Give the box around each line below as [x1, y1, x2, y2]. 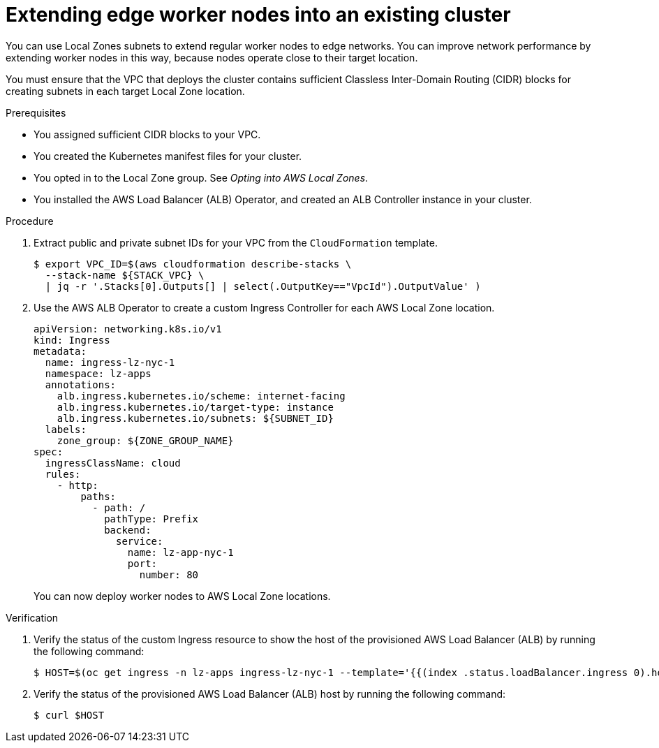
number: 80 [139, 569, 199, 580]
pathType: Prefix [104, 513, 199, 525]
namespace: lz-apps [45, 367, 151, 379]
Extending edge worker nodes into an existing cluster [6, 3, 511, 27]
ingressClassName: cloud [45, 457, 181, 469]
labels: [45, 423, 87, 435]
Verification [6, 611, 59, 624]
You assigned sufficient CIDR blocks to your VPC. [34, 128, 261, 140]
